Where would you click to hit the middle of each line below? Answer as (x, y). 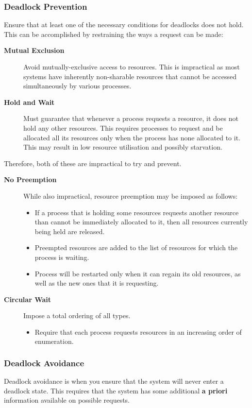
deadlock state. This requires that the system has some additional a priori (116, 390)
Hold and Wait (29, 102)
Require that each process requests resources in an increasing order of (138, 331)
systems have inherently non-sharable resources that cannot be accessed (130, 76)
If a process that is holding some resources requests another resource (137, 212)
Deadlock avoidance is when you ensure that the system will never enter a (114, 381)
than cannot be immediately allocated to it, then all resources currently (141, 222)
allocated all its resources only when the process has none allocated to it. (132, 137)
